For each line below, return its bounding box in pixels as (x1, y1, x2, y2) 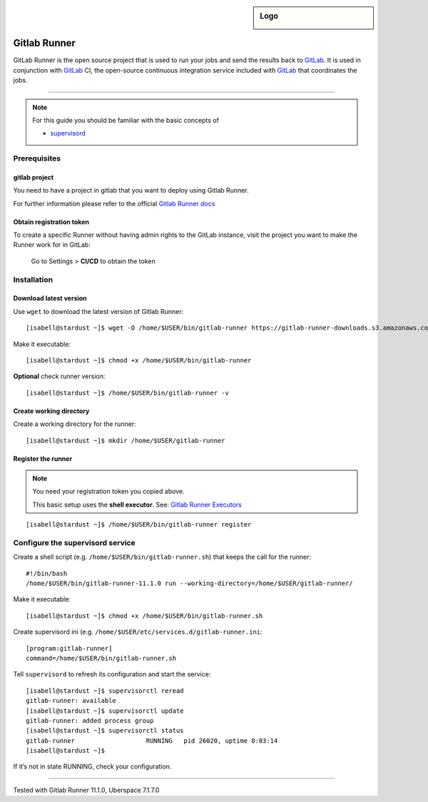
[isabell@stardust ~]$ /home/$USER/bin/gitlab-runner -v (26, 389, 230, 397)
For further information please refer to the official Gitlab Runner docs (13, 199, 215, 208)
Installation (13, 275, 53, 285)
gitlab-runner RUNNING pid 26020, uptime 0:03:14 (26, 736, 278, 745)
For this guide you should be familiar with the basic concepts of (32, 116, 219, 124)
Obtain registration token (13, 218, 89, 226)
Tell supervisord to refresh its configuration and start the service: (13, 670, 211, 679)
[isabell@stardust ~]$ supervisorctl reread (26, 686, 185, 695)
